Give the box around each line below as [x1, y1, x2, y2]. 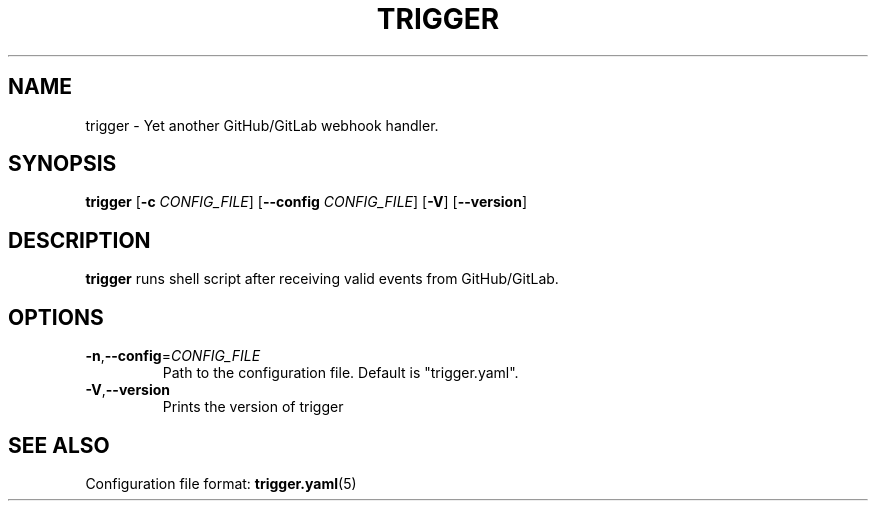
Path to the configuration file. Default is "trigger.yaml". [162, 364, 519, 382]
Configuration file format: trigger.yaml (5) [85, 474, 357, 492]
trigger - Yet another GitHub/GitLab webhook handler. [85, 116, 439, 134]
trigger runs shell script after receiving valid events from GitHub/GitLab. [85, 270, 559, 288]
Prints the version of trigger [162, 398, 344, 416]
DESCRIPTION [8, 227, 151, 253]
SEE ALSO [8, 432, 110, 458]
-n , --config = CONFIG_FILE [85, 347, 261, 365]
